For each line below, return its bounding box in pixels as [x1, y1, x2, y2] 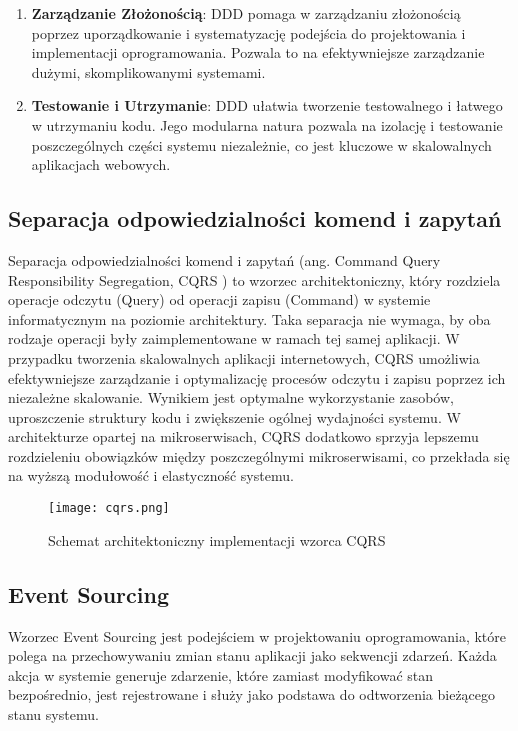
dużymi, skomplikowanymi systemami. [31, 61, 266, 82]
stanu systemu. [8, 703, 99, 724]
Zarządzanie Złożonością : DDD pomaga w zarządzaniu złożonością [31, 3, 461, 23]
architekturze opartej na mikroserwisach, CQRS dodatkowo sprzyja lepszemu [8, 426, 479, 447]
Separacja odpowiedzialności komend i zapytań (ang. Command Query [8, 249, 441, 270]
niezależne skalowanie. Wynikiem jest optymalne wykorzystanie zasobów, [8, 387, 454, 408]
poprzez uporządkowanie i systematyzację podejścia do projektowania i [31, 22, 466, 43]
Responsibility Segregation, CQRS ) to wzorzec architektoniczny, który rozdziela [8, 269, 501, 290]
